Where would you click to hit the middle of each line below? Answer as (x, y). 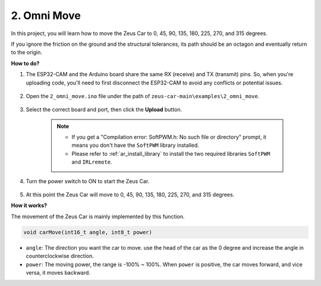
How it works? (29, 206)
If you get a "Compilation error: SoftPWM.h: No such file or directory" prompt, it (169, 137)
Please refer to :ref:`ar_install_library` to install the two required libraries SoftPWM (171, 153)
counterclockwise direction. (60, 256)
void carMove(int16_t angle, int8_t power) (88, 232)
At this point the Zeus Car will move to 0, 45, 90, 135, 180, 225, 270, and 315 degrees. (130, 195)
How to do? (25, 63)
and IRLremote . (92, 162)
